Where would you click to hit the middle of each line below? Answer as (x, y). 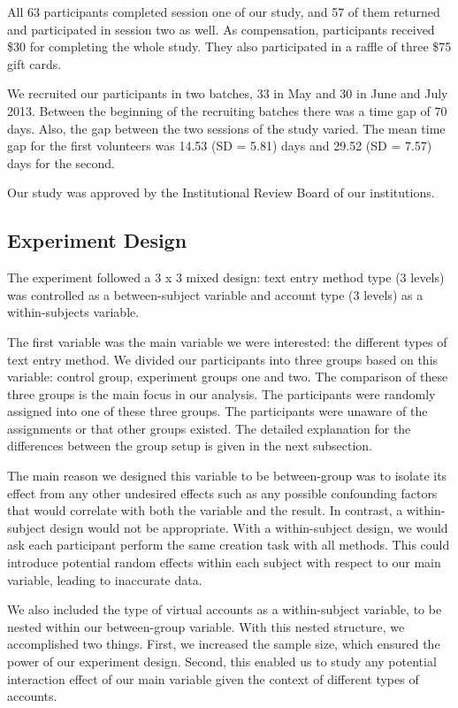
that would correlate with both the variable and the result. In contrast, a (205, 510)
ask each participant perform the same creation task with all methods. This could (229, 545)
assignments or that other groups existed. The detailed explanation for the (209, 428)
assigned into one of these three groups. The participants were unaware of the (218, 411)
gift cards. (34, 63)
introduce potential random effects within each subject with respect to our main (224, 562)
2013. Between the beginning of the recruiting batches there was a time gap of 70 (227, 110)
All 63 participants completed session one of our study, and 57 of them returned (224, 12)
